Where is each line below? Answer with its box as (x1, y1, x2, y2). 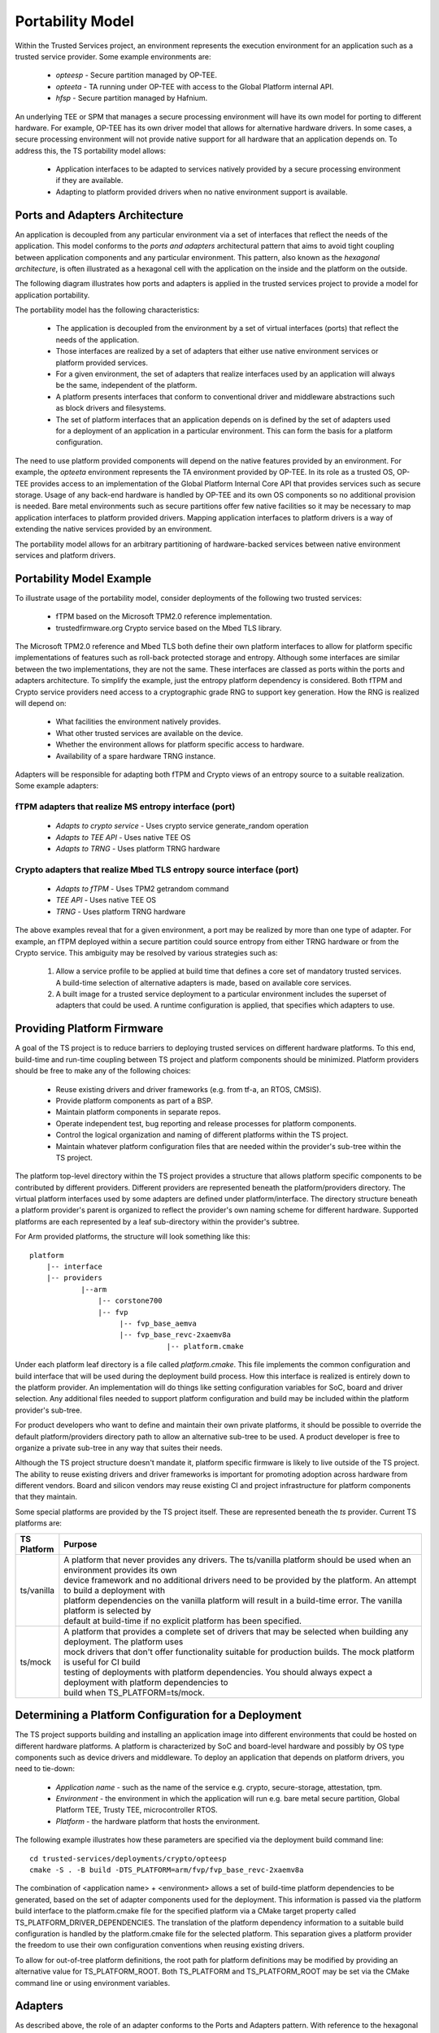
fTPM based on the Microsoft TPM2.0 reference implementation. (55, 612, 272, 621)
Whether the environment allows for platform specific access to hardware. (55, 740, 305, 750)
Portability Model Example (15, 572, 152, 586)
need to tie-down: (15, 1764, 75, 1774)
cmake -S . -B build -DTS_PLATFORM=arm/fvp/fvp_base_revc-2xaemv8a (29, 1865, 304, 1874)
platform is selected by (63, 1604, 151, 1616)
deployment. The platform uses (63, 1635, 184, 1647)
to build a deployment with (63, 1584, 166, 1595)
